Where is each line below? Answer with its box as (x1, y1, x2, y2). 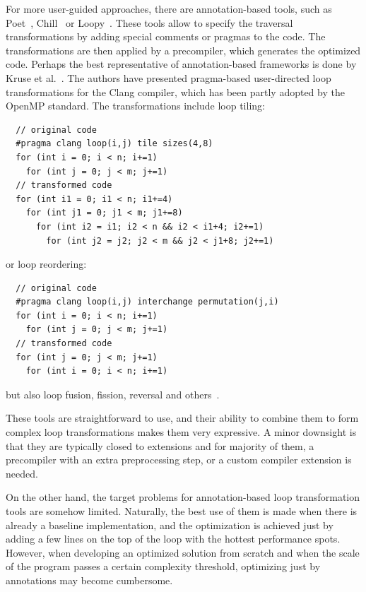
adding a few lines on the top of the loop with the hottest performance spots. (6, 531, 341, 546)
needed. (6, 466, 38, 480)
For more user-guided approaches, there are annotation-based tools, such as (6, 1, 332, 16)
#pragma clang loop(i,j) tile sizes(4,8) (16, 138, 213, 149)
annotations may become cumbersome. (6, 572, 173, 587)
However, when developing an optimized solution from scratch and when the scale (6, 545, 360, 560)
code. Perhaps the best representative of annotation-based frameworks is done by (6, 57, 357, 71)
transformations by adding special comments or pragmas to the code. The (6, 29, 326, 44)
